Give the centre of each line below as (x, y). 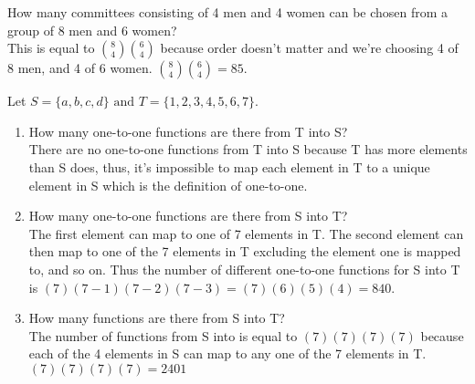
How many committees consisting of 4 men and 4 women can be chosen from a (228, 12)
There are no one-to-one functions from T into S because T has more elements (248, 149)
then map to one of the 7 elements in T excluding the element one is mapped (245, 251)
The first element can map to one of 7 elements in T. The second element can (246, 233)
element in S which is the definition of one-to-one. (168, 185)
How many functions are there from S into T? (157, 318)
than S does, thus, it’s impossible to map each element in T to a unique (229, 166)
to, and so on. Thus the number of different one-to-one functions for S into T (244, 269)
